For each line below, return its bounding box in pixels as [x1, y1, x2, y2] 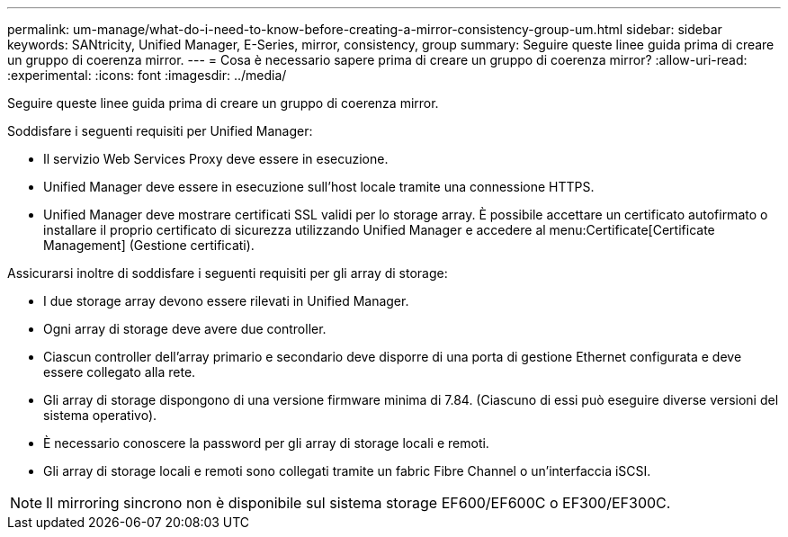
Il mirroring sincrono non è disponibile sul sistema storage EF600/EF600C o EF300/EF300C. [46, 494, 671, 512]
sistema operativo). [43, 407, 157, 423]
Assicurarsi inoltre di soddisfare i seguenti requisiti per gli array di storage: [7, 265, 448, 281]
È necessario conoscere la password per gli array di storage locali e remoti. [43, 435, 489, 451]
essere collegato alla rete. [43, 364, 196, 380]
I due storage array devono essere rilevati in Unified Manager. [43, 293, 409, 309]
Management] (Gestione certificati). [43, 237, 255, 253]
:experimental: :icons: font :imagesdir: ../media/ [7, 67, 287, 83]
